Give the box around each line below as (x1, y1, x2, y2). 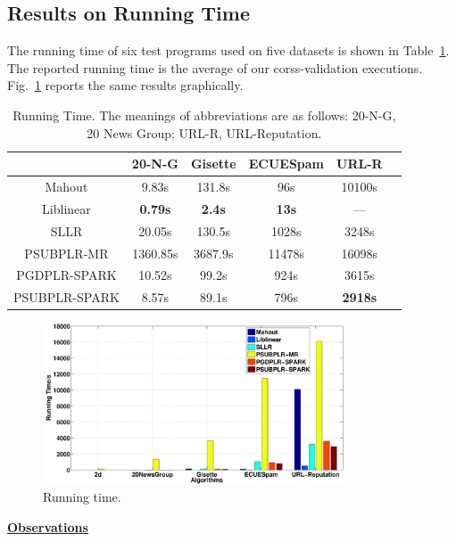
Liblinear (42, 199, 91, 217)
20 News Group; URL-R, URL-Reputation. (87, 123, 322, 142)
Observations (7, 517, 88, 536)
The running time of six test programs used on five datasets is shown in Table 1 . (7, 41, 450, 60)
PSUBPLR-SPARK (13, 288, 120, 307)
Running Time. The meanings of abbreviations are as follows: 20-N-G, (12, 105, 396, 124)
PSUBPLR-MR (24, 243, 109, 262)
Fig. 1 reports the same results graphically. (7, 76, 244, 94)
